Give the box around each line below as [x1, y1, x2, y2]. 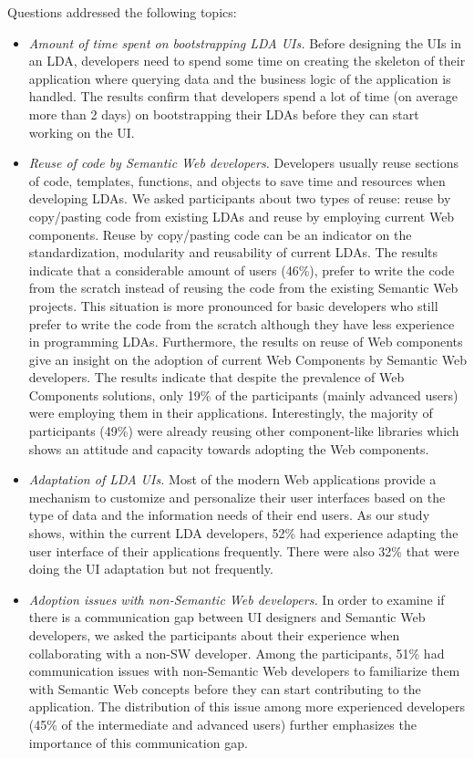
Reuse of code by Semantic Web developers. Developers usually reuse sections [28, 153, 459, 172]
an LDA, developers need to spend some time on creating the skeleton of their [28, 51, 466, 70]
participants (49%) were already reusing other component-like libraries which [28, 421, 459, 441]
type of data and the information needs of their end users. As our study [28, 505, 430, 524]
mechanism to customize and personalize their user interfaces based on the [28, 487, 446, 506]
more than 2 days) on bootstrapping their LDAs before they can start [28, 104, 419, 123]
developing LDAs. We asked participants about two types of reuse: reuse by [28, 189, 451, 208]
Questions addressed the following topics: [7, 3, 237, 21]
